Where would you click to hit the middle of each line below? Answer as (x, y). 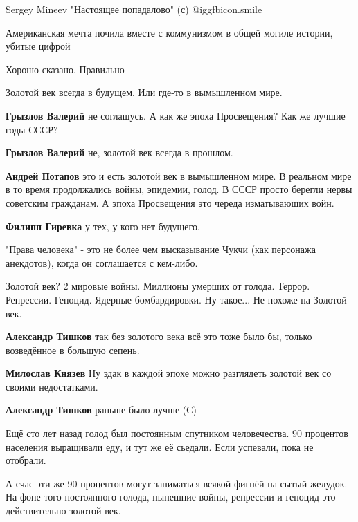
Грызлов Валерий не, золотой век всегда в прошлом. (119, 152)
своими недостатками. (52, 386)
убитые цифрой (38, 46)
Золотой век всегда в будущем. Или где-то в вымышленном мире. (144, 92)
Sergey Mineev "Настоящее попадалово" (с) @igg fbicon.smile (134, 9)
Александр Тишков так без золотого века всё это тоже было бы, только (159, 336)
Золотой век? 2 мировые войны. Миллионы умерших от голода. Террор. (158, 286)
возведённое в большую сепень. (73, 349)
